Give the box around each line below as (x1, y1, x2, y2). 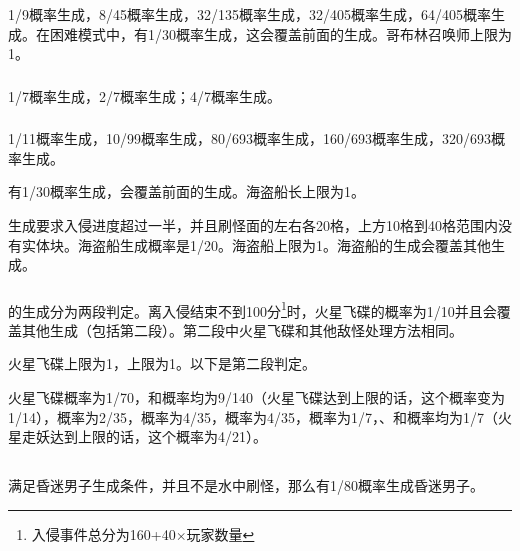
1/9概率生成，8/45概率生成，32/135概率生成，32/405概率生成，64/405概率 (8, 3, 491, 24)
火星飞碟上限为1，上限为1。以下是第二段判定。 (8, 353, 316, 374)
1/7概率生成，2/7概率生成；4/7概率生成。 (8, 85, 281, 106)
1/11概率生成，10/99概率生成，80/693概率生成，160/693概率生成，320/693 (8, 128, 491, 149)
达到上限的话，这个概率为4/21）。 (49, 426, 267, 447)
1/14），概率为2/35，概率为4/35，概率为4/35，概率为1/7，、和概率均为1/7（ (8, 406, 498, 427)
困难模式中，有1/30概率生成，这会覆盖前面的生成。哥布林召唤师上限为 (49, 23, 512, 44)
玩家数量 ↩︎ (186, 523, 255, 544)
